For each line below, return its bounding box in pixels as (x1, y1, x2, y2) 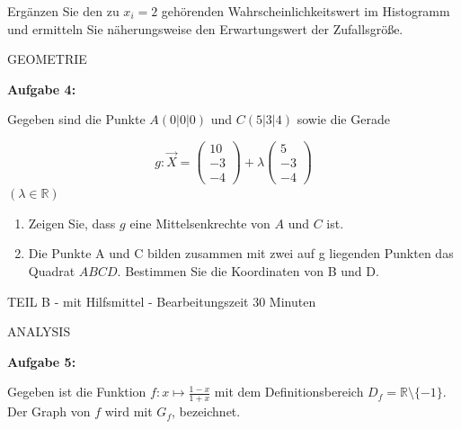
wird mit (104, 402, 153, 421)
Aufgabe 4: (7, 79, 76, 98)
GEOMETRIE (7, 49, 87, 68)
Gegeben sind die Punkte (7, 110, 146, 129)
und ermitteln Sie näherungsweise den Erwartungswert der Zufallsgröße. (7, 19, 403, 38)
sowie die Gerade (297, 110, 390, 129)
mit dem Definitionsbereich (214, 382, 364, 401)
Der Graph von (7, 402, 91, 421)
